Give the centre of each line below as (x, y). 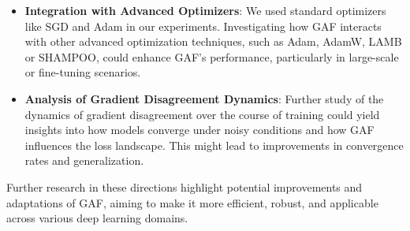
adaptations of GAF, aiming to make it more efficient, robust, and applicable (192, 202)
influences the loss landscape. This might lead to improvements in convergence (214, 145)
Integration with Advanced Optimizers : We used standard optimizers (205, 10)
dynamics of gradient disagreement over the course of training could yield (202, 114)
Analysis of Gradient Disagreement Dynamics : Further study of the (204, 98)
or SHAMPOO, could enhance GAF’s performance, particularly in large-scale (212, 56)
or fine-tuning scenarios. (83, 72)
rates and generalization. (84, 160)
